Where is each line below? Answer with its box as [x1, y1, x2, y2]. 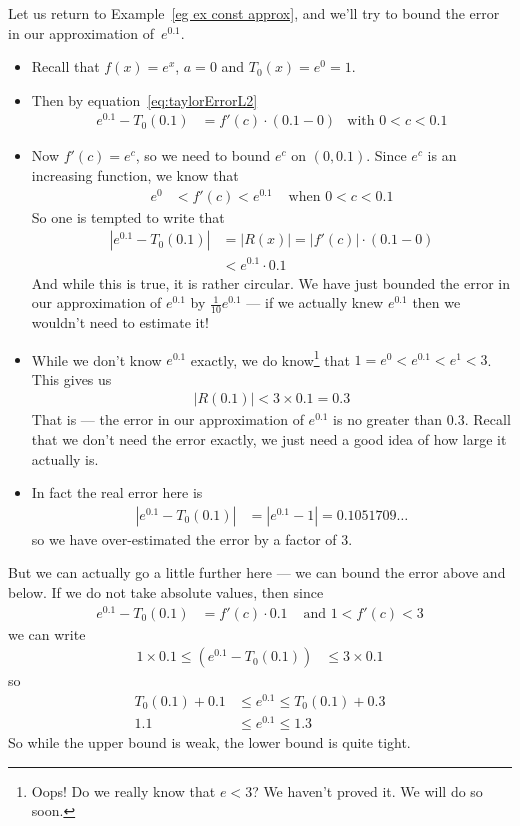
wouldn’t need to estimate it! [31, 311, 209, 332]
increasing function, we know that [31, 165, 239, 186]
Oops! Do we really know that [31, 780, 216, 801]
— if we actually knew [246, 292, 384, 313]
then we [412, 292, 461, 313]
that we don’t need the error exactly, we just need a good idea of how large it [31, 429, 507, 449]
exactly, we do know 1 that [190, 346, 350, 370]
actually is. [31, 448, 99, 469]
